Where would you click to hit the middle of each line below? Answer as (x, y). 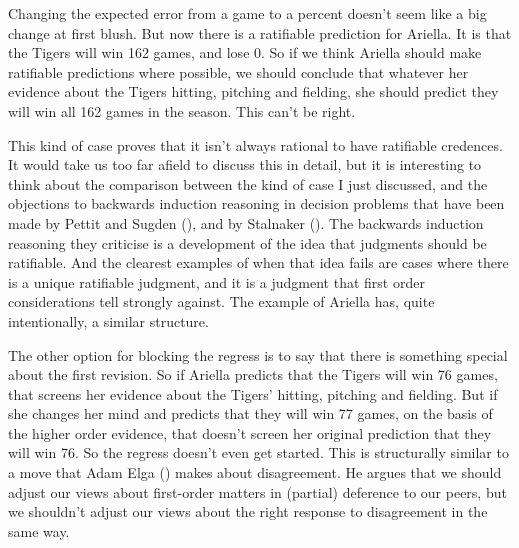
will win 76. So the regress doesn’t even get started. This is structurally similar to (258, 452)
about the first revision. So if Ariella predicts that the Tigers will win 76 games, (253, 374)
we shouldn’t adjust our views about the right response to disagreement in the (248, 511)
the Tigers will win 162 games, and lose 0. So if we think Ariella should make (245, 52)
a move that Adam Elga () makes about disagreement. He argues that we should (255, 472)
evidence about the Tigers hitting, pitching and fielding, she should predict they (253, 91)
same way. (39, 530)
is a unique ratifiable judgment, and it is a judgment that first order (216, 281)
